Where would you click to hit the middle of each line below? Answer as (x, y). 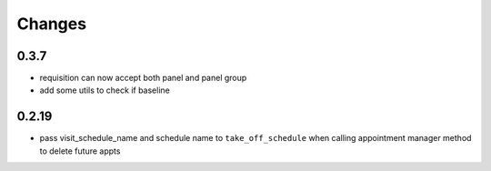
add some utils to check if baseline (105, 90)
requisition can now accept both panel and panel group (143, 78)
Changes (51, 24)
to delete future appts (80, 151)
